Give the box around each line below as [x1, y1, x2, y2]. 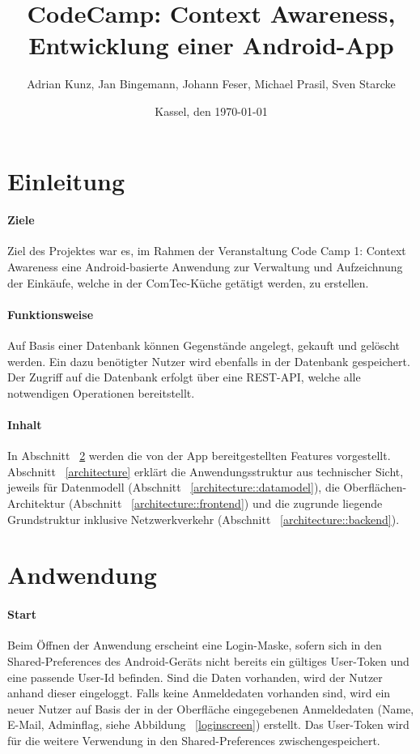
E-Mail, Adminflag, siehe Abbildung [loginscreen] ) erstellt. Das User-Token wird [7, 716, 409, 733]
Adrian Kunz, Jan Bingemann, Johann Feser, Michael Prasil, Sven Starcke [27, 75, 396, 92]
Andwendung [7, 558, 157, 591]
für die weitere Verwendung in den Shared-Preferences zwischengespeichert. [7, 731, 380, 748]
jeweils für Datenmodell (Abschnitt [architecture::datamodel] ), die [7, 479, 340, 496]
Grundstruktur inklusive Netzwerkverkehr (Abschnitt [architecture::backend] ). [7, 510, 400, 527]
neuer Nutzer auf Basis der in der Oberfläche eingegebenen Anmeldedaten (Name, [7, 700, 414, 717]
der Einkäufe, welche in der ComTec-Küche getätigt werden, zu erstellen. [7, 274, 369, 291]
